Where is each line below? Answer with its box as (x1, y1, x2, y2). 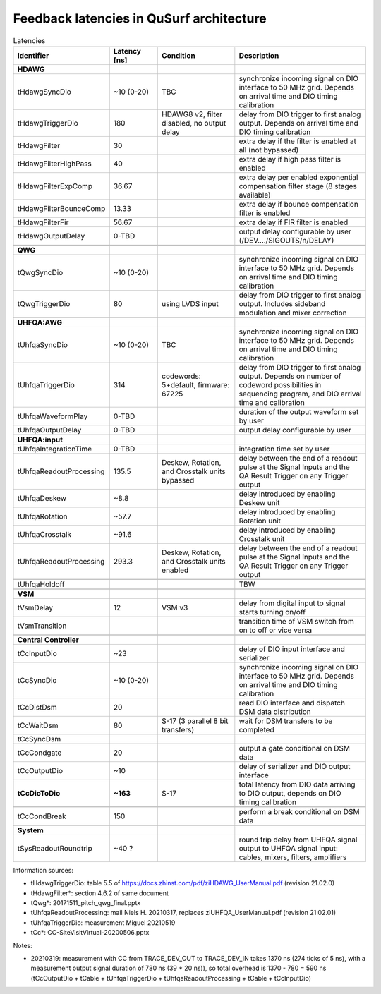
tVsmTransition (17, 621, 67, 631)
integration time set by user (238, 444, 330, 454)
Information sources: (13, 866, 74, 874)
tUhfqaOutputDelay (17, 425, 82, 435)
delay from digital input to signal (238, 598, 346, 608)
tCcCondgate (17, 748, 62, 758)
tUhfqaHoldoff (17, 579, 65, 589)
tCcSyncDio (17, 675, 57, 685)
